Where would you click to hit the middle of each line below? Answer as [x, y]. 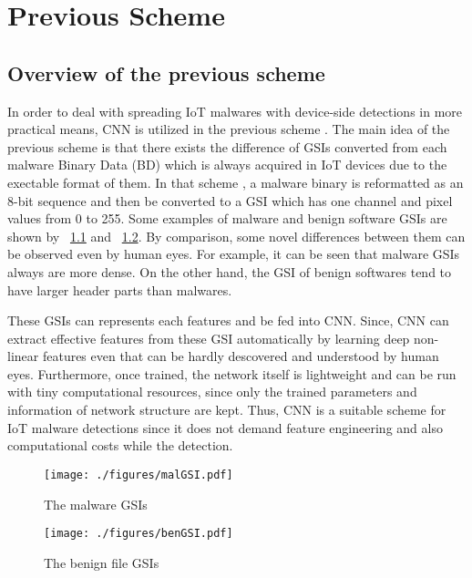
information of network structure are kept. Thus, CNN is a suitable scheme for [227, 410]
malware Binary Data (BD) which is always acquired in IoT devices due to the [227, 165]
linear [23, 356]
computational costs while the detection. [120, 445]
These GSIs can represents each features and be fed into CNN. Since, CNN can [228, 320]
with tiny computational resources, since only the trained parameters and [212, 392]
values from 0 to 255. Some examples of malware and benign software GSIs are [227, 218]
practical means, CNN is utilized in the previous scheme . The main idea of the [229, 129]
